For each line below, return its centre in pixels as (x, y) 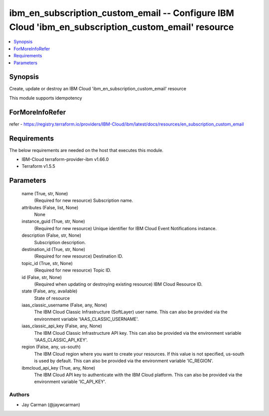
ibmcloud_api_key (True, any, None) (59, 368)
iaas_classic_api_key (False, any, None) (62, 326)
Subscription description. (60, 242)
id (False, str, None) (42, 277)
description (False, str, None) (52, 235)
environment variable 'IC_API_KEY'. (70, 382)
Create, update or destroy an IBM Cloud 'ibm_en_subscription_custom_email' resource (98, 89)
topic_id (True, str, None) (47, 263)
